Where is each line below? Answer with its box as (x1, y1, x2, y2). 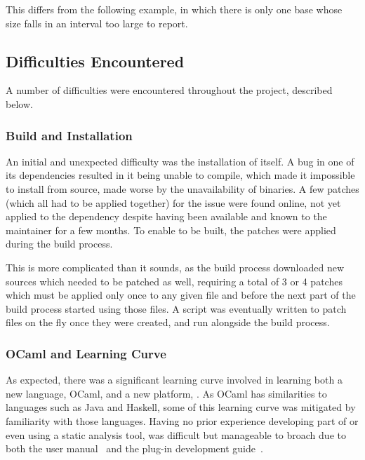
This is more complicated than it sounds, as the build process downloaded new (6, 259, 345, 274)
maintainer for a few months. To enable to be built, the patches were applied (6, 222, 336, 237)
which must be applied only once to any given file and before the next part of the (6, 287, 356, 302)
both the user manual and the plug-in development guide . (6, 441, 263, 456)
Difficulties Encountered (6, 50, 185, 72)
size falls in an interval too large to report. (6, 15, 188, 30)
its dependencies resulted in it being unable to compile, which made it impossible (6, 168, 355, 182)
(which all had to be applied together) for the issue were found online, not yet (6, 195, 341, 210)
